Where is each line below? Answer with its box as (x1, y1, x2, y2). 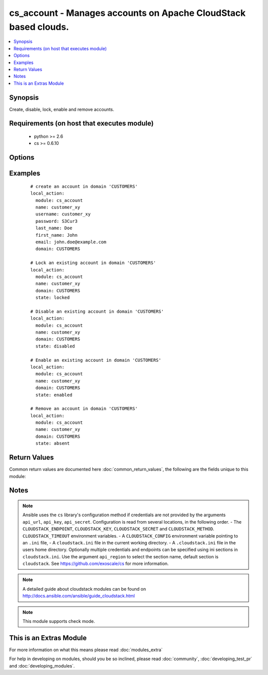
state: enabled (35, 392, 72, 398)
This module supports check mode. (22, 618, 95, 624)
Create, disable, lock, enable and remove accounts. (9, 106, 114, 112)
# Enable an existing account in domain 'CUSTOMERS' (30, 357, 161, 363)
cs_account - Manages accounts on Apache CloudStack (9, 7, 246, 18)
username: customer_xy (35, 211, 91, 217)
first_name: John (35, 232, 78, 238)
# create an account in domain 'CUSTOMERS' (30, 184, 138, 189)
